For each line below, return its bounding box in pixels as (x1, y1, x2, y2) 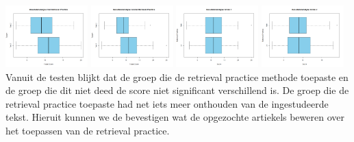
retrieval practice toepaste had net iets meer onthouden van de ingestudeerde (5, 96, 329, 110)
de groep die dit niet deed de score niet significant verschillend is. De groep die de (5, 83, 349, 97)
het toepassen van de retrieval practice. (5, 123, 170, 137)
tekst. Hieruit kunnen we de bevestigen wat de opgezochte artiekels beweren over (5, 110, 344, 124)
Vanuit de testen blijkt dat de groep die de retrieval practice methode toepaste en (5, 69, 349, 84)
